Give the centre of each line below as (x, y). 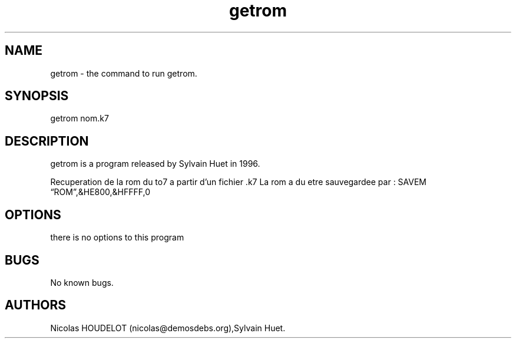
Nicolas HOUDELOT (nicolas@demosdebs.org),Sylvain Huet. (168, 328)
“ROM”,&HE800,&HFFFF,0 (100, 192)
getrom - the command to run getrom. (124, 73)
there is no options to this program (117, 238)
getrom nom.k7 (80, 118)
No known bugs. (82, 282)
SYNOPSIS (37, 96)
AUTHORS (36, 305)
